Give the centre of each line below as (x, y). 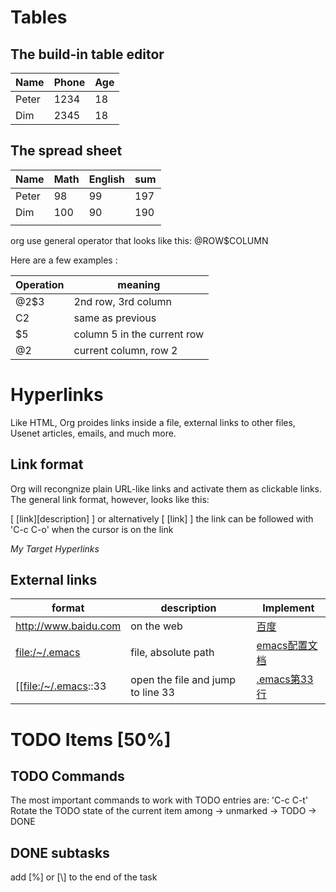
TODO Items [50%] (91, 739)
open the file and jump (183, 680)
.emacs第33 (285, 679)
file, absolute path (172, 653)
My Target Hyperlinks (55, 548)
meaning (139, 284)
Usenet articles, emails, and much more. (93, 433)
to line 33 (152, 693)
